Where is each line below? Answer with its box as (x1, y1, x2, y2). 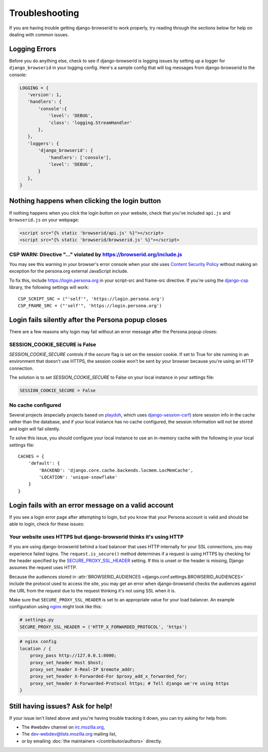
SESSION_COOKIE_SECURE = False (19, 388, 96, 394)
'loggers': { (27, 141, 60, 146)
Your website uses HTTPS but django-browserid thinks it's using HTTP (9, 533, 184, 540)
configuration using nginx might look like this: (9, 604, 102, 610)
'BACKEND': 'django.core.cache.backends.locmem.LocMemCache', (39, 467, 194, 473)
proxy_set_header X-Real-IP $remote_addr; (30, 667, 135, 672)
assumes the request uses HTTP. (9, 565, 77, 571)
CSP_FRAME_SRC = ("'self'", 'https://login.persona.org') (18, 303, 162, 309)
